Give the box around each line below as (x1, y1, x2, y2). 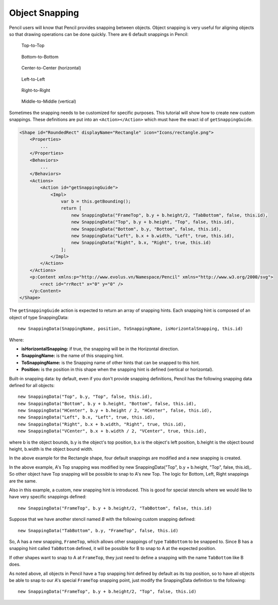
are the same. (9, 478, 37, 484)
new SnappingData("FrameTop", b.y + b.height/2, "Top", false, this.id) (18, 589, 196, 595)
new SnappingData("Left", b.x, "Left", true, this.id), (18, 415, 155, 420)
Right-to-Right (21, 87, 51, 93)
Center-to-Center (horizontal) (21, 65, 81, 71)
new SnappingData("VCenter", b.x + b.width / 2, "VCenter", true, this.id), (18, 428, 207, 434)
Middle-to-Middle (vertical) (21, 98, 76, 104)
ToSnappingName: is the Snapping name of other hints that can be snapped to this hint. (21, 360, 200, 365)
